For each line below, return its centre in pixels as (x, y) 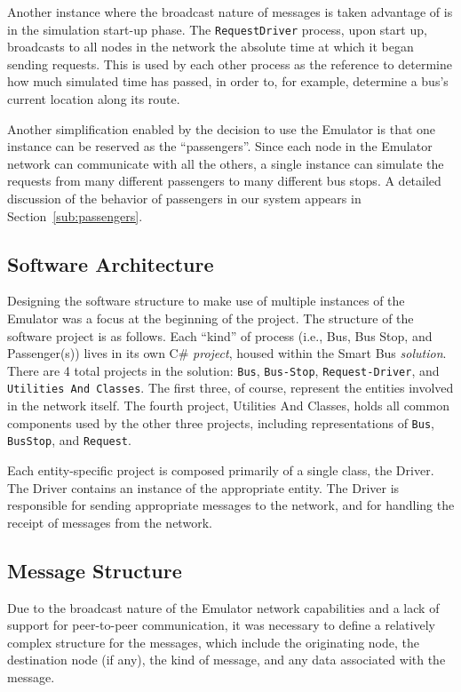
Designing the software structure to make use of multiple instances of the (206, 301)
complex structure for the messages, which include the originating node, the (214, 642)
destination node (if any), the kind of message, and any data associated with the (227, 660)
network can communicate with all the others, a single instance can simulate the (226, 163)
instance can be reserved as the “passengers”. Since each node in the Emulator (220, 146)
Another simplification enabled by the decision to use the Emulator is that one (222, 128)
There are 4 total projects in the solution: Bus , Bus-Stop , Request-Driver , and (223, 370)
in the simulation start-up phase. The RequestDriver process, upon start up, (217, 29)
